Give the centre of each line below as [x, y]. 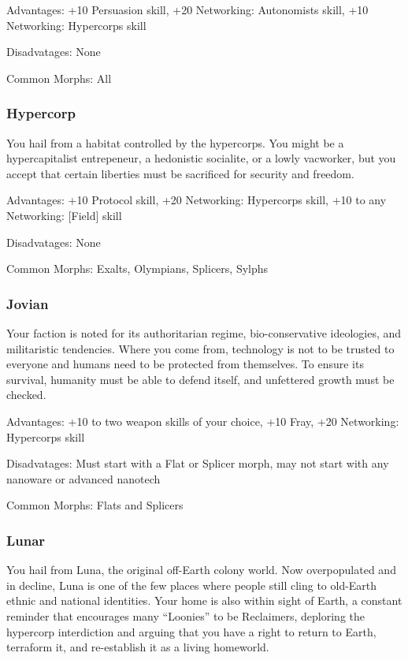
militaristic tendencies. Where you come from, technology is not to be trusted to [200, 348]
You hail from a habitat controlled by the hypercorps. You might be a [175, 142]
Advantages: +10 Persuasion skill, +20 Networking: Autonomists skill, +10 [187, 9]
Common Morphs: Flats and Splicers [95, 505]
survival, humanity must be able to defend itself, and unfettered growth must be [200, 379]
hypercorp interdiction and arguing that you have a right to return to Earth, [191, 631]
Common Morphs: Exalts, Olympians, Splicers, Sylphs [137, 268]
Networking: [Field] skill [64, 215]
